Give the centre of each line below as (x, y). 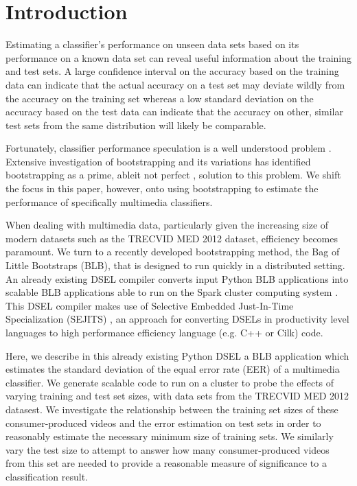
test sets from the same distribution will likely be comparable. (136, 125)
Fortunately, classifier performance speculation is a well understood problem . (169, 148)
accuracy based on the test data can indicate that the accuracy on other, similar (174, 112)
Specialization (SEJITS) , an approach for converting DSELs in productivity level (177, 319)
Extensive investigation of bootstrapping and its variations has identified (158, 161)
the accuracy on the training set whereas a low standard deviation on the (160, 98)
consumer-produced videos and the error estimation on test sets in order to (163, 423)
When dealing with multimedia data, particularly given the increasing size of (167, 225)
